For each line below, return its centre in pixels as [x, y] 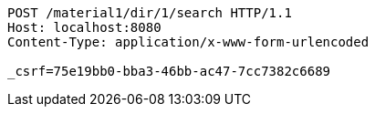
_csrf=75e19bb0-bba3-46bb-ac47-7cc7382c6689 [169, 71]
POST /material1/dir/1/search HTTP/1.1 [150, 13]
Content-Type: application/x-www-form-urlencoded [188, 42]
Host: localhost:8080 [84, 27]
